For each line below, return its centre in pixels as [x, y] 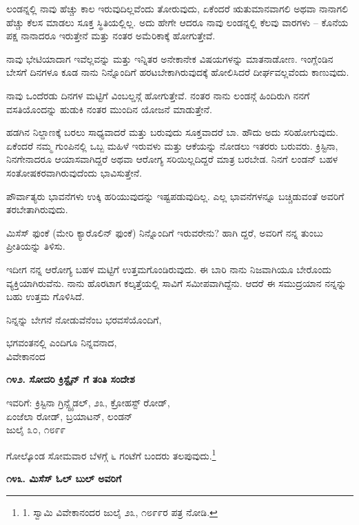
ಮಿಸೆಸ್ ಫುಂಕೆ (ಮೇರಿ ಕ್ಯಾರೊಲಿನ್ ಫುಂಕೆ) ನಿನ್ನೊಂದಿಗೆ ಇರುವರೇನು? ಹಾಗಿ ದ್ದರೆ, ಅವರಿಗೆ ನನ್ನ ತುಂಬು [165, 232]
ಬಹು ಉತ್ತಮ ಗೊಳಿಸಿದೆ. [45, 296]
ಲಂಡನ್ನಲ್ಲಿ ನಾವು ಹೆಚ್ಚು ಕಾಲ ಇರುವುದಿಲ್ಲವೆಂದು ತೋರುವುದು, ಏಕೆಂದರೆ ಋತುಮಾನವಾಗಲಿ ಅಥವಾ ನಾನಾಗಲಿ [177, 8]
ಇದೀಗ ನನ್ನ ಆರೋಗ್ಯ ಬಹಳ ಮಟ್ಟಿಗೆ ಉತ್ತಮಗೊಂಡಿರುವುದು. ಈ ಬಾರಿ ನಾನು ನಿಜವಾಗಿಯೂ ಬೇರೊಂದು [169, 269]
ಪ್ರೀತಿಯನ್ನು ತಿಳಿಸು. [36, 246]
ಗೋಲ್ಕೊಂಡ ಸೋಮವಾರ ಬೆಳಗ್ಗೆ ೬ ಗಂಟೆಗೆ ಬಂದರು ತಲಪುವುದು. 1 [111, 454]
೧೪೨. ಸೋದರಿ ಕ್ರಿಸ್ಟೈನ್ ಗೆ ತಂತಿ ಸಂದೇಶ [71, 379]
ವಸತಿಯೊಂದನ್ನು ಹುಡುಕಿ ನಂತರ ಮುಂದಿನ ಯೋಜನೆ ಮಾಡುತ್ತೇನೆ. [109, 109]
